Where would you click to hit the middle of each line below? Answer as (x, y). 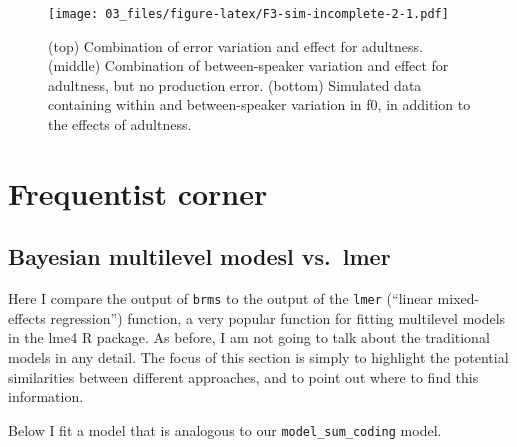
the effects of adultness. (120, 124)
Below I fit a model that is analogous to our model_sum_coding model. (225, 429)
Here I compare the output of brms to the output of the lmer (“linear (220, 298)
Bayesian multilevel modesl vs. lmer (199, 256)
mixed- (458, 298)
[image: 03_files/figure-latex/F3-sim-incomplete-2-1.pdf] (248, 14)
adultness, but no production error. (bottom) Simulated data (235, 84)
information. (46, 396)
